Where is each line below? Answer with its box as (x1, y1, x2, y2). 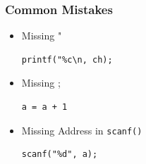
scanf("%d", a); (21, 149, 98, 160)
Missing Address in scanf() (21, 122, 142, 137)
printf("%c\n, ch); (21, 54, 113, 65)
